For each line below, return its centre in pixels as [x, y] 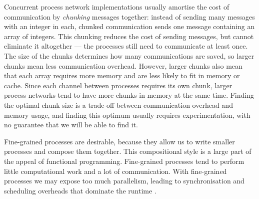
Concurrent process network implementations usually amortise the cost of [117, 7]
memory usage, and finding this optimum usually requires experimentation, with [127, 115]
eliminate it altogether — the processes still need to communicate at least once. [126, 46]
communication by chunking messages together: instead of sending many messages [129, 16]
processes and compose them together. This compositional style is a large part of [128, 151]
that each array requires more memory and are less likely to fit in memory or [122, 75]
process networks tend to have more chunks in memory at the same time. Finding [129, 95]
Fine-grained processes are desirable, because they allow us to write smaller [119, 141]
